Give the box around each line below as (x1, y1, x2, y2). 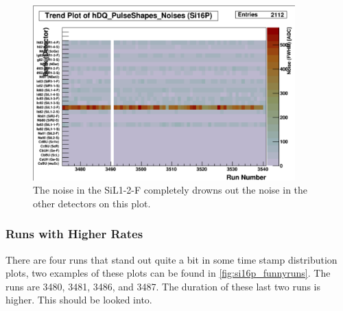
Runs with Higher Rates (5, 225, 143, 242)
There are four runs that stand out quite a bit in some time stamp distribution (5, 252, 338, 266)
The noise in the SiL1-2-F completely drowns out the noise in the (33, 183, 308, 197)
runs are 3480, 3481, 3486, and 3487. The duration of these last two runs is (5, 279, 321, 293)
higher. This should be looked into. (5, 292, 152, 307)
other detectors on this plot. (33, 196, 151, 210)
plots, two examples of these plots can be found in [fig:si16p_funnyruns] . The (5, 266, 331, 280)
